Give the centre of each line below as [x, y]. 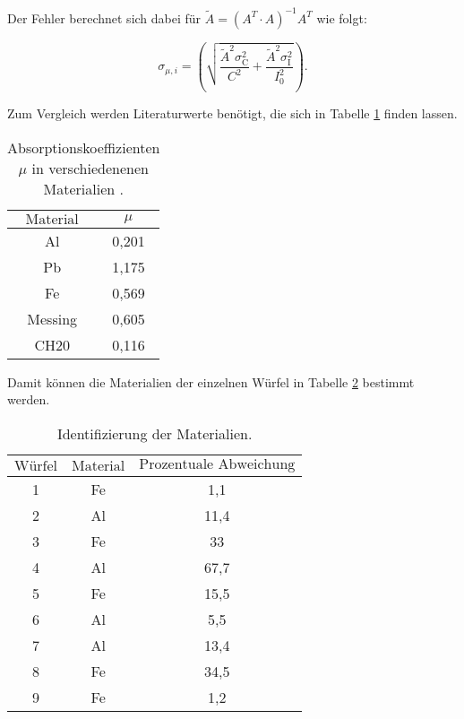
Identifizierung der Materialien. [155, 433]
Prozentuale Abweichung [217, 464]
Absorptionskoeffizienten [84, 147]
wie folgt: [342, 17]
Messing [52, 318]
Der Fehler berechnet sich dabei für [104, 17]
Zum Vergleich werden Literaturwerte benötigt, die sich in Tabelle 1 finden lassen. [232, 113]
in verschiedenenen [90, 168]
